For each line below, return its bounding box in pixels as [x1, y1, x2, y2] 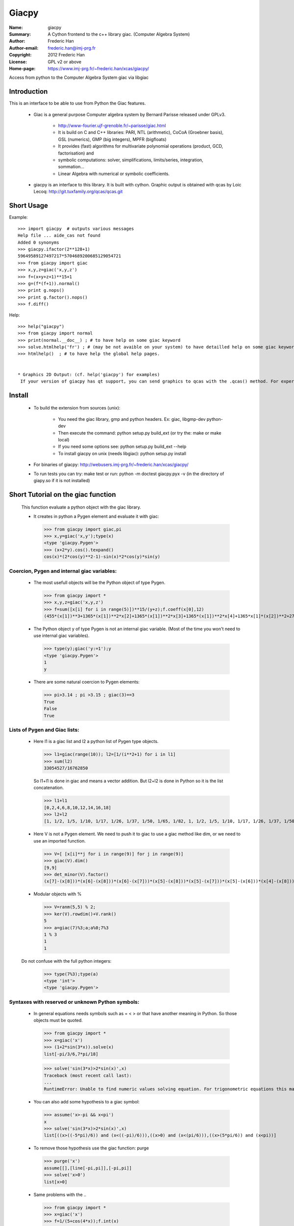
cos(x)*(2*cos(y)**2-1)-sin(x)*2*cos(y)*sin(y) [44, 554, 160, 560]
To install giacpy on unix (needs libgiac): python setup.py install [58, 450, 186, 456]
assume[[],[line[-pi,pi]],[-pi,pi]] [44, 1165, 132, 1171]
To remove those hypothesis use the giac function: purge [33, 1145, 149, 1151]
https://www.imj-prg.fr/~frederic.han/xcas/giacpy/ [48, 65, 149, 71]
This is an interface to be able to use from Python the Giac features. [9, 101, 146, 106]
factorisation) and [58, 150, 94, 156]
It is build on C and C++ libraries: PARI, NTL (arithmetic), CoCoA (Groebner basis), [58, 129, 224, 135]
